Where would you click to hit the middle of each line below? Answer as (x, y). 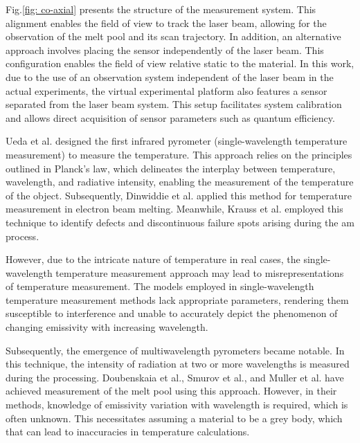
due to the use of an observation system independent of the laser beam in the (170, 76)
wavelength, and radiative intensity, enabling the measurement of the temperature (180, 182)
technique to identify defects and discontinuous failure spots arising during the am (180, 222)
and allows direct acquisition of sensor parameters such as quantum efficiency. (170, 117)
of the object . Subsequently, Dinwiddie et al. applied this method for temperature (179, 195)
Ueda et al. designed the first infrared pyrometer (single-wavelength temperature (177, 141)
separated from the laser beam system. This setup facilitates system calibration (174, 104)
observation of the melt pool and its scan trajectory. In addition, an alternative (173, 36)
